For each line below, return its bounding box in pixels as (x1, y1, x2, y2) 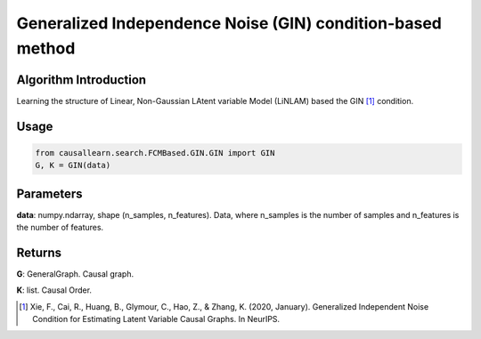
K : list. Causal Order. (16, 285, 93, 295)
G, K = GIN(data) (35, 160, 111, 171)
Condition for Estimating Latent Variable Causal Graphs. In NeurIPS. (32, 314, 281, 325)
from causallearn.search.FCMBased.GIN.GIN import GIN (35, 148, 275, 157)
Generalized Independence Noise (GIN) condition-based (16, 13, 443, 33)
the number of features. (16, 222, 104, 233)
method (16, 38, 76, 58)
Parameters (16, 186, 83, 201)
